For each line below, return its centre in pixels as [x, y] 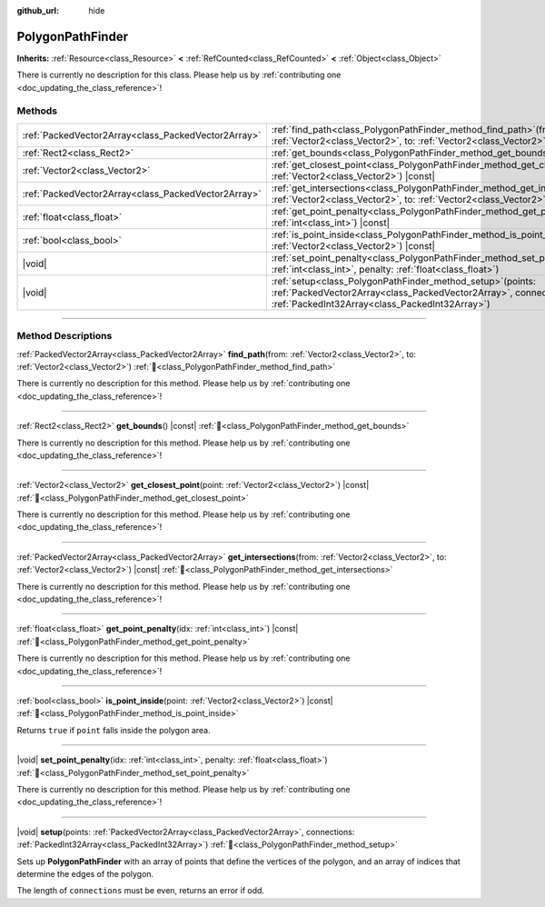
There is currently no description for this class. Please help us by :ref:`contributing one [179, 75]
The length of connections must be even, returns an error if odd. [141, 891]
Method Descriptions [64, 336]
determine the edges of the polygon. [85, 873]
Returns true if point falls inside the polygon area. [114, 730]
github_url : [38, 10]
